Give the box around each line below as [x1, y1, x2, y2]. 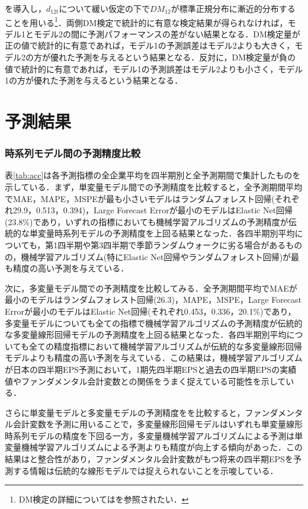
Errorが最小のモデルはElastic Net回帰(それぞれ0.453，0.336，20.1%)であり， [5, 305, 296, 317]
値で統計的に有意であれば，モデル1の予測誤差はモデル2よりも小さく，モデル [5, 62, 303, 75]
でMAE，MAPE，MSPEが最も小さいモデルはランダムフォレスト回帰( [5, 192, 275, 204]
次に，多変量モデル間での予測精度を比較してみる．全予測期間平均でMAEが [5, 281, 297, 294]
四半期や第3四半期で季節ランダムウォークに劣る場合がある [57, 238, 286, 251]
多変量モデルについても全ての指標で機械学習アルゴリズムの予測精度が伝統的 [5, 316, 303, 329]
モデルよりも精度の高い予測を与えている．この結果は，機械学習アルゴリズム [5, 351, 303, 364]
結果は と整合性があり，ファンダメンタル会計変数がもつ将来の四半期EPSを [5, 453, 293, 465]
